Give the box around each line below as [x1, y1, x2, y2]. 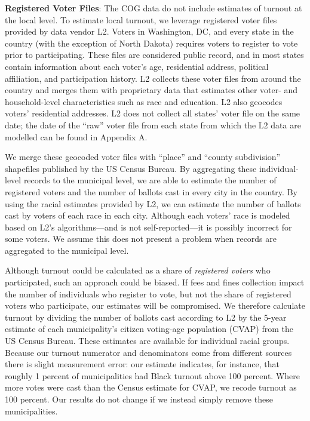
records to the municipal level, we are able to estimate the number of [23, 174, 277, 186]
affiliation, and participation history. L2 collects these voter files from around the [5, 72, 301, 84]
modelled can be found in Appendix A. [5, 130, 148, 143]
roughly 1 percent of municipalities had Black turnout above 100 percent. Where [5, 369, 300, 382]
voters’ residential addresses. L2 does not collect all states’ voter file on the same [5, 107, 300, 119]
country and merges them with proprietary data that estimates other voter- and [5, 84, 298, 96]
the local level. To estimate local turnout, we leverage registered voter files [5, 13, 277, 26]
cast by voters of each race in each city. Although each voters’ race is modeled [5, 209, 290, 222]
